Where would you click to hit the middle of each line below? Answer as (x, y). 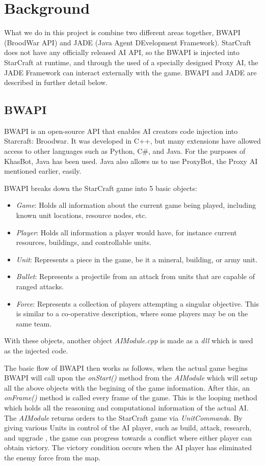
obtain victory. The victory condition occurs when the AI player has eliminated (128, 447)
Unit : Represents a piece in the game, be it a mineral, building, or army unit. (137, 259)
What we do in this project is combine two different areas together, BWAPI (122, 32)
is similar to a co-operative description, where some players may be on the (132, 313)
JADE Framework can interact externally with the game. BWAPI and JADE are (130, 72)
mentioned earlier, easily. (43, 171)
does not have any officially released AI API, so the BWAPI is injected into (122, 52)
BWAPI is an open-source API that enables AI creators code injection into (121, 131)
